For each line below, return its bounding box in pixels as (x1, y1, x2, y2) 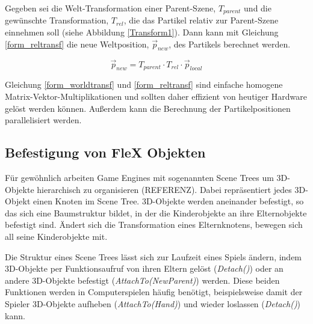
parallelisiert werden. (5, 114, 82, 126)
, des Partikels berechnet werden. (169, 37, 291, 50)
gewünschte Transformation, (5, 14, 109, 26)
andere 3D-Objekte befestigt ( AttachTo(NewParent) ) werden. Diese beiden (5, 274, 280, 286)
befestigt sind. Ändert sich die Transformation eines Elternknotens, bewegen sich (5, 218, 303, 231)
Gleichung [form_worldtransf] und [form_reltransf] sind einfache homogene (5, 78, 283, 91)
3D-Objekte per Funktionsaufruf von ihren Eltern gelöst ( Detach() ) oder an (5, 262, 284, 275)
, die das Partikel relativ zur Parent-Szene (123, 14, 279, 26)
